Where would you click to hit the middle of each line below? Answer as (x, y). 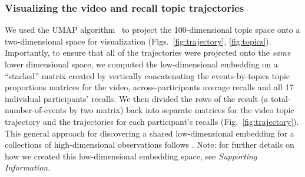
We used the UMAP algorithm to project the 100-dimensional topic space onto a (152, 30)
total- (281, 98)
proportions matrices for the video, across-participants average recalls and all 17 (149, 87)
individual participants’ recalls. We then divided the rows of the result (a (137, 98)
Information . (28, 167)
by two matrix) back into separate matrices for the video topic (182, 110)
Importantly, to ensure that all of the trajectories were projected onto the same (148, 52)
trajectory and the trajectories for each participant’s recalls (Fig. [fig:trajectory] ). (152, 121)
